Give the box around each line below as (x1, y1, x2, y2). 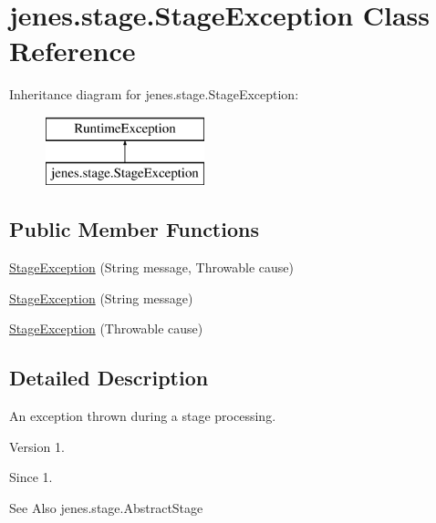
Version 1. (9, 436, 65, 456)
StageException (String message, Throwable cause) (9, 258, 294, 277)
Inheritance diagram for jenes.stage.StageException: (9, 85, 299, 104)
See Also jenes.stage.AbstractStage (9, 498, 203, 518)
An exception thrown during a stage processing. (9, 406, 276, 426)
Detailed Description (9, 364, 209, 392)
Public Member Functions (9, 215, 259, 243)
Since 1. (9, 467, 53, 487)
